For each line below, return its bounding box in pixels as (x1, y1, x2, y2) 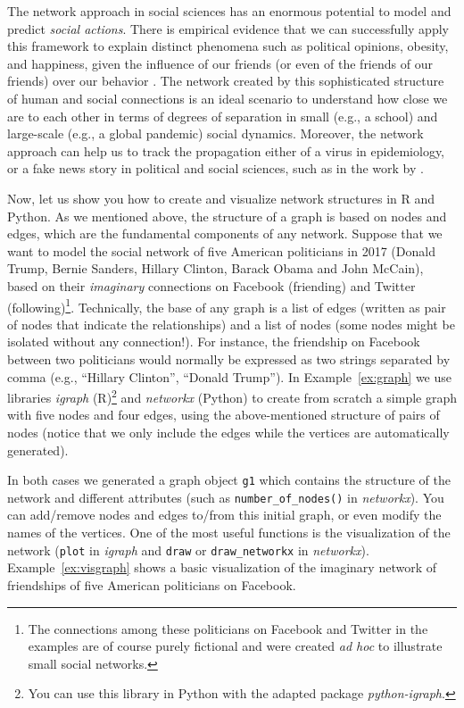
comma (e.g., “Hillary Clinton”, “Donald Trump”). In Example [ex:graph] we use (7, 367, 452, 386)
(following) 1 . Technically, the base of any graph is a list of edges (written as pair (7, 295, 446, 316)
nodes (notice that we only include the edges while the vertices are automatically (7, 422, 450, 441)
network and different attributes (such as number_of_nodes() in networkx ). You (7, 487, 444, 506)
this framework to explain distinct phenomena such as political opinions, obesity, (7, 37, 449, 55)
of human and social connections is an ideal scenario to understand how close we (7, 88, 448, 107)
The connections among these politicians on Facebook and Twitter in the (28, 619, 428, 637)
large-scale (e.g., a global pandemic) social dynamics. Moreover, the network (7, 124, 424, 143)
